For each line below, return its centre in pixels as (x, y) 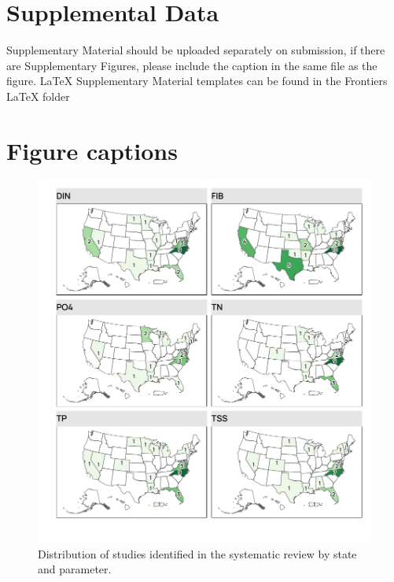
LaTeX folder (38, 96)
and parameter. (75, 569)
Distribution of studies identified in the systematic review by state (197, 553)
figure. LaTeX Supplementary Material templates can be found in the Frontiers (197, 81)
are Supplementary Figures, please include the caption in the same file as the (192, 65)
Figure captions (92, 150)
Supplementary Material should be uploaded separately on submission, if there (196, 50)
